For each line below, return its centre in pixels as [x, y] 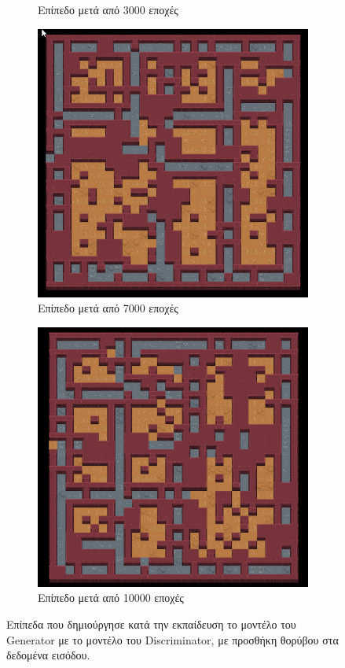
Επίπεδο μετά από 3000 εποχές [108, 9]
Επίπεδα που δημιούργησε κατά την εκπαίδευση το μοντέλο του [151, 624]
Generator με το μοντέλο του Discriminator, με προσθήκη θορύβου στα [172, 639]
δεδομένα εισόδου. [48, 655]
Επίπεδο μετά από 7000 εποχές [108, 308]
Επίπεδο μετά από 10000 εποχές [111, 598]
